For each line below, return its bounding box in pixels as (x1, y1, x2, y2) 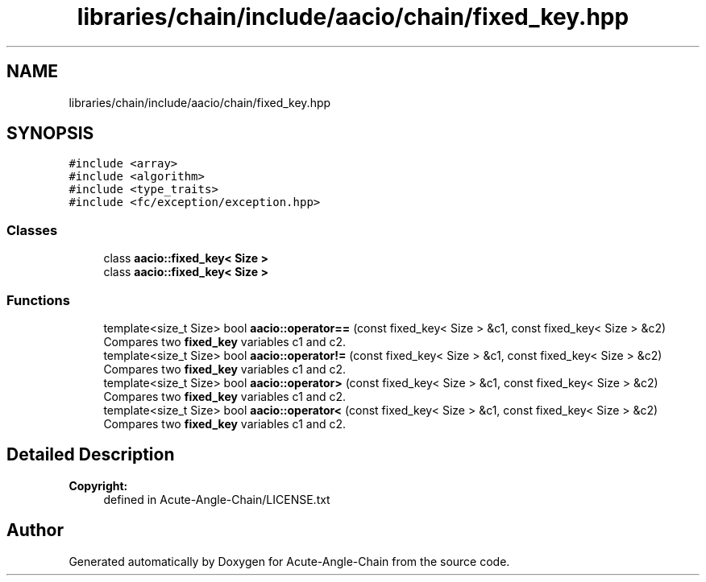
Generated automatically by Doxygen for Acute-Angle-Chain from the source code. (69, 554, 510, 568)
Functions (6, 291, 70, 308)
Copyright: (69, 478, 128, 493)
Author (6, 520, 64, 541)
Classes (6, 221, 58, 238)
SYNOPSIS (6, 123, 94, 144)
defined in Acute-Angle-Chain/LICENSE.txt (103, 492, 330, 506)
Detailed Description (6, 444, 175, 465)
